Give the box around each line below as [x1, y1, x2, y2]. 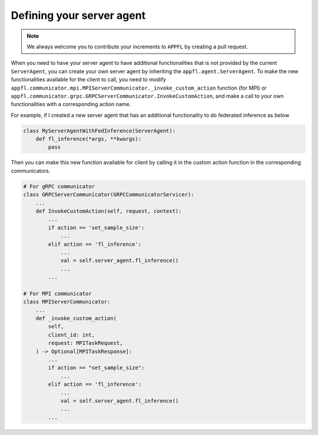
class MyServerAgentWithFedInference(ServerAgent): [23, 127, 176, 134]
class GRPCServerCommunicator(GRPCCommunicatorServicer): [23, 192, 194, 198]
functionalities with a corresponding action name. [11, 101, 131, 108]
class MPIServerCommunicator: [23, 298, 111, 305]
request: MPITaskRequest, [48, 340, 123, 347]
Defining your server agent [11, 9, 146, 22]
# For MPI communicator [23, 290, 92, 297]
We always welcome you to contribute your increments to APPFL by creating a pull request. [26, 43, 249, 50]
